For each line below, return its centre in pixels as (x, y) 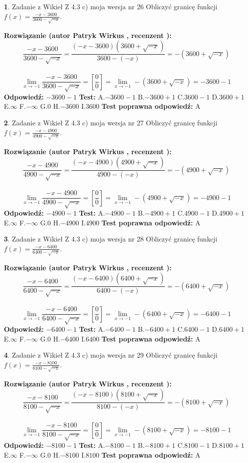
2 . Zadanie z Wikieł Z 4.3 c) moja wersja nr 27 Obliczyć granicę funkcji (111, 123)
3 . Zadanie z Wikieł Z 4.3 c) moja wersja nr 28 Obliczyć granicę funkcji (111, 239)
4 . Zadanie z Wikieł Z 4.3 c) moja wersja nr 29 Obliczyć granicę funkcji (111, 355)
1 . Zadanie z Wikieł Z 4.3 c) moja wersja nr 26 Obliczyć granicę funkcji (111, 6)
